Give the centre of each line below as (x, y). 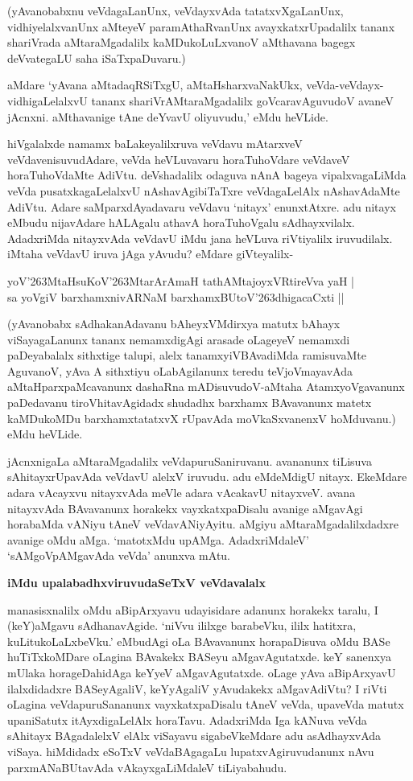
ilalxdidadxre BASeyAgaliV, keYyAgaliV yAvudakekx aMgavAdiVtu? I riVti (197, 688)
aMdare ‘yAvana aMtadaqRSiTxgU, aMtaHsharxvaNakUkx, (155, 85)
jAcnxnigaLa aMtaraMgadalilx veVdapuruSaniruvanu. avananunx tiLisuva (190, 460)
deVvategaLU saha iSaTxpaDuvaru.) (97, 58)
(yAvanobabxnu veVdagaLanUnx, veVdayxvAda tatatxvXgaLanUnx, (176, 10)
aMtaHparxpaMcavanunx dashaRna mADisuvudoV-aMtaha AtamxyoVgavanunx (206, 386)
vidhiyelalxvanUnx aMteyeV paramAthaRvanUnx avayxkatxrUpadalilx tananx (201, 26)
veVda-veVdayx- (345, 85)
